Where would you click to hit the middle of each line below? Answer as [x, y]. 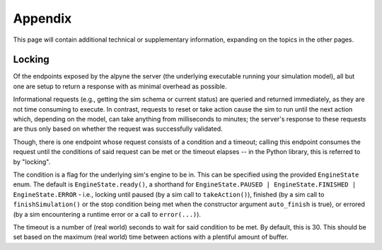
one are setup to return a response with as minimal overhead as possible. [120, 86]
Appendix [42, 18]
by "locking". [32, 162]
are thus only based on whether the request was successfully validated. [118, 129]
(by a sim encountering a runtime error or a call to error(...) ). [107, 214]
